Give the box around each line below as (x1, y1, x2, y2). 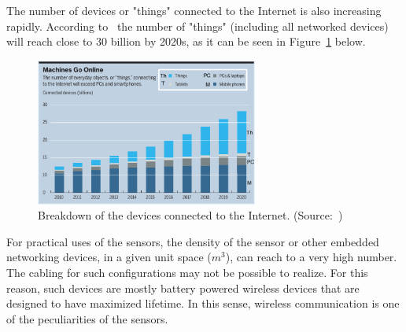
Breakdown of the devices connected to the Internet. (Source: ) (38, 207, 343, 223)
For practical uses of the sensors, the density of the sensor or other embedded (6, 233, 379, 249)
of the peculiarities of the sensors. (6, 310, 168, 326)
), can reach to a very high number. (225, 249, 397, 265)
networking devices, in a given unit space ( (6, 249, 212, 265)
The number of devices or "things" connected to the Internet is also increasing (6, 2, 382, 18)
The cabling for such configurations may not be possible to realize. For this (6, 264, 368, 280)
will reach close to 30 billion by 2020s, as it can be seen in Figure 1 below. (6, 33, 366, 50)
